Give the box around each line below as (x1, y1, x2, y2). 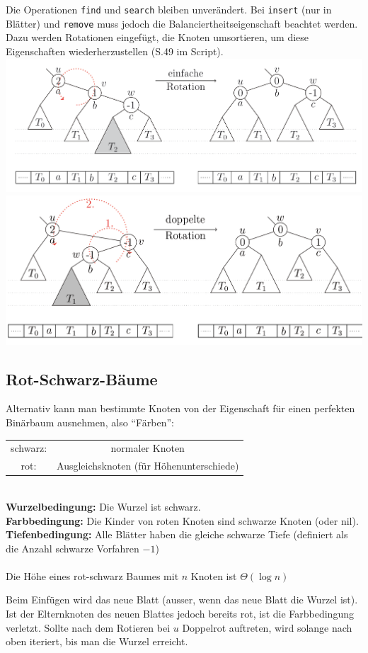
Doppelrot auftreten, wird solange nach (182, 620, 352, 635)
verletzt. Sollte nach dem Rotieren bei (6, 620, 171, 635)
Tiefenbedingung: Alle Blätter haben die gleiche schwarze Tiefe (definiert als (6, 527, 348, 542)
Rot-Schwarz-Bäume (6, 368, 158, 390)
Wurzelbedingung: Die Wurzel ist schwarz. (6, 499, 201, 513)
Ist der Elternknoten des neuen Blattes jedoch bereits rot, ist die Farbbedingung (6, 606, 354, 621)
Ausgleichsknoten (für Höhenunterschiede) (57, 458, 239, 473)
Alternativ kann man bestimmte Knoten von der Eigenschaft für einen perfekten (6, 401, 355, 416)
